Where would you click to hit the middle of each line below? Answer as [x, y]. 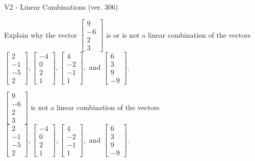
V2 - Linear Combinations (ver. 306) [61, 7]
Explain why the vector [41, 34]
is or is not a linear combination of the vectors [178, 34]
